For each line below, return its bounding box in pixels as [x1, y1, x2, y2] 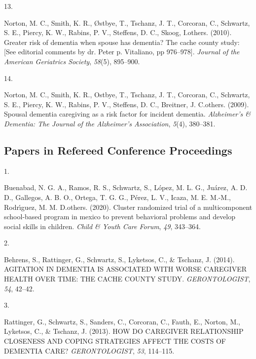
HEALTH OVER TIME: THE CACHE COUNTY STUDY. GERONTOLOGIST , [4, 274, 251, 284]
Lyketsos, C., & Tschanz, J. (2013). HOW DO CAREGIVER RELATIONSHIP [4, 326, 244, 336]
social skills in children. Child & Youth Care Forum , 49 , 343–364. [4, 221, 201, 231]
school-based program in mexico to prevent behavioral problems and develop [4, 211, 236, 222]
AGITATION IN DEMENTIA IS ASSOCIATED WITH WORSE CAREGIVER [4, 264, 247, 274]
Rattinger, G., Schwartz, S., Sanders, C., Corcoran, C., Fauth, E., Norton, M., [4, 316, 241, 326]
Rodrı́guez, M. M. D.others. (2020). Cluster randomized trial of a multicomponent [4, 201, 253, 212]
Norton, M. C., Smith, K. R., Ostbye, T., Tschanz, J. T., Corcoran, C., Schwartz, [4, 89, 250, 100]
